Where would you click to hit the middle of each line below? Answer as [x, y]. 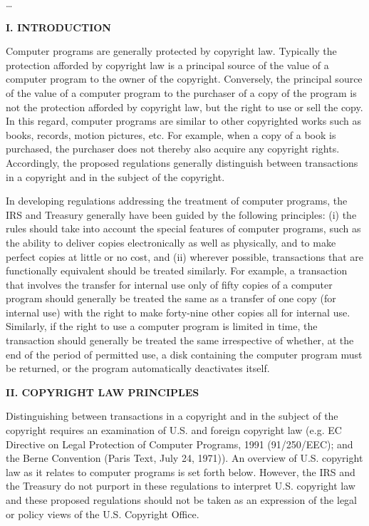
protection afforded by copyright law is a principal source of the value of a [167, 65]
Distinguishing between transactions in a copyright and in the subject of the [172, 416]
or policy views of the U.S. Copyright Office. [103, 514]
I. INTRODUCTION [58, 27]
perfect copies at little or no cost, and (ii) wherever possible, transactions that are [184, 256]
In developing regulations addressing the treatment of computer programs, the [177, 201]
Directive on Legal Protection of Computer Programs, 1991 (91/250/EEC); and [180, 444]
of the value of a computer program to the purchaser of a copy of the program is [181, 92]
